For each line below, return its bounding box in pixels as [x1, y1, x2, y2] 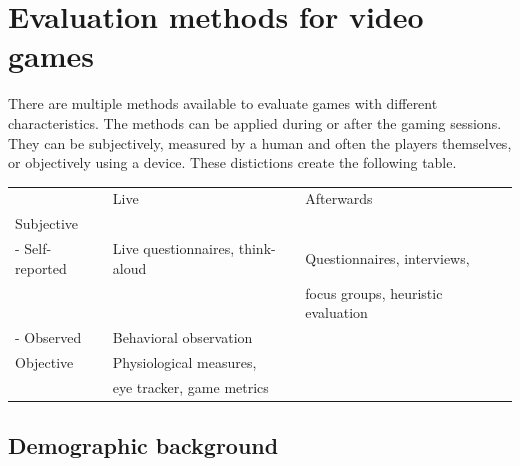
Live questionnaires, [112, 238, 235, 259]
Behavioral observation [112, 327, 253, 347]
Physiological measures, [112, 351, 257, 372]
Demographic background [8, 430, 279, 461]
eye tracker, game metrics [112, 376, 269, 397]
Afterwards [305, 188, 373, 209]
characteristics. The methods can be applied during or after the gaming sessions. [8, 112, 502, 133]
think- [238, 238, 276, 259]
